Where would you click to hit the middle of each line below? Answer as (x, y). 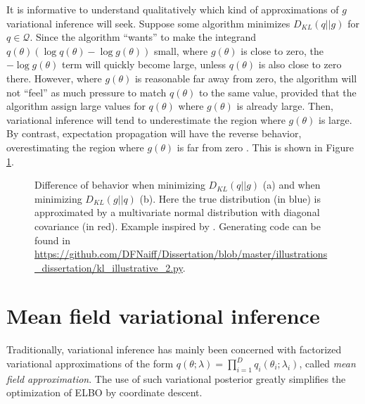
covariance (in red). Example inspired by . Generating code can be (178, 226)
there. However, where (54, 78)
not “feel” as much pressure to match (87, 92)
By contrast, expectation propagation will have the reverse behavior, (154, 133)
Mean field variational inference (163, 316)
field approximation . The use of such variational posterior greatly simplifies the (176, 378)
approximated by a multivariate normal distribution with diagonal (177, 212)
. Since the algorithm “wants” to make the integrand (143, 37)
